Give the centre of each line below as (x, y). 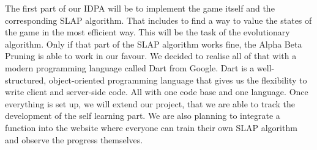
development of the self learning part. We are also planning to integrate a (143, 116)
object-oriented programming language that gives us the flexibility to (178, 80)
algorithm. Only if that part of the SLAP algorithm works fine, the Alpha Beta (154, 44)
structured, (26, 80)
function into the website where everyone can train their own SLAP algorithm (151, 127)
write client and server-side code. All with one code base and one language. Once (157, 92)
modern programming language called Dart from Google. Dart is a (130, 67)
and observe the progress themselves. (74, 139)
